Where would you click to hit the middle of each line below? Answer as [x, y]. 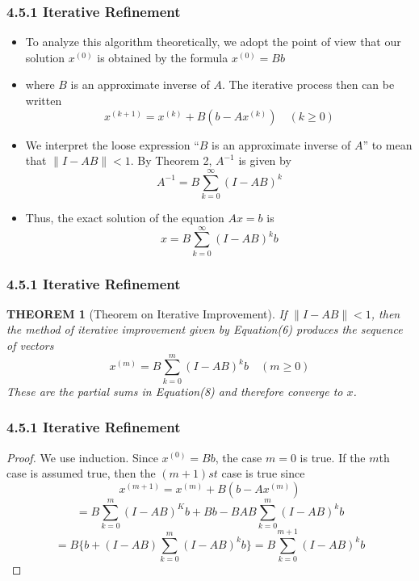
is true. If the [333, 457]
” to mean [388, 144]
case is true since [263, 473]
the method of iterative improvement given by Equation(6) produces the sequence [205, 329]
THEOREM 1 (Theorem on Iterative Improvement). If [147, 313]
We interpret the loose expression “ [112, 144]
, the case [239, 457]
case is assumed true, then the [81, 473]
